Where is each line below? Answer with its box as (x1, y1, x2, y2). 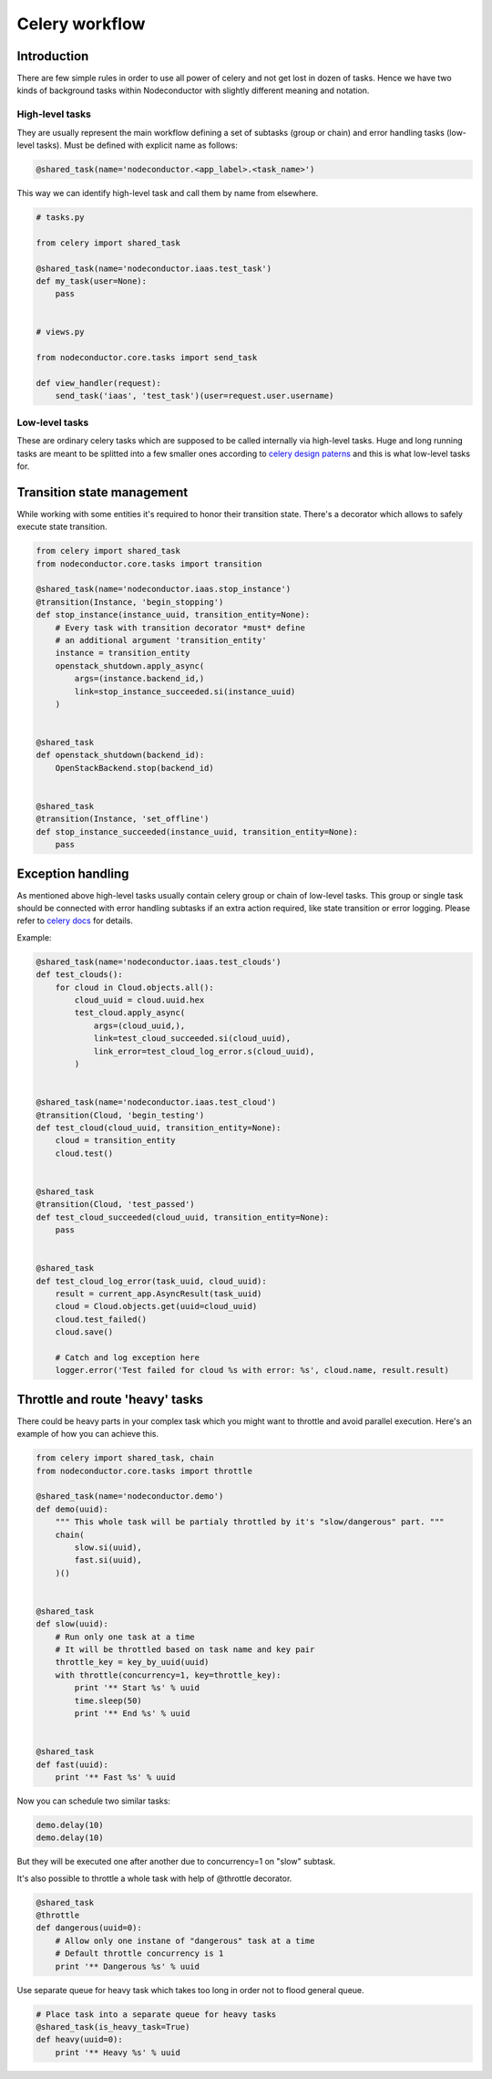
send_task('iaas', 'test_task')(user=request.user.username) (55, 390, 334, 401)
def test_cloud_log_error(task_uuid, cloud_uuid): (36, 1275, 268, 1286)
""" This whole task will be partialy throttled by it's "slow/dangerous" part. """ (55, 1517, 446, 1527)
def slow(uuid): (36, 1619, 109, 1629)
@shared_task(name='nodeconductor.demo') (36, 1492, 224, 1502)
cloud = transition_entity (55, 1136, 177, 1146)
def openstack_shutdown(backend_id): (36, 750, 205, 761)
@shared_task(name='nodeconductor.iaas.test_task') (36, 263, 272, 274)
